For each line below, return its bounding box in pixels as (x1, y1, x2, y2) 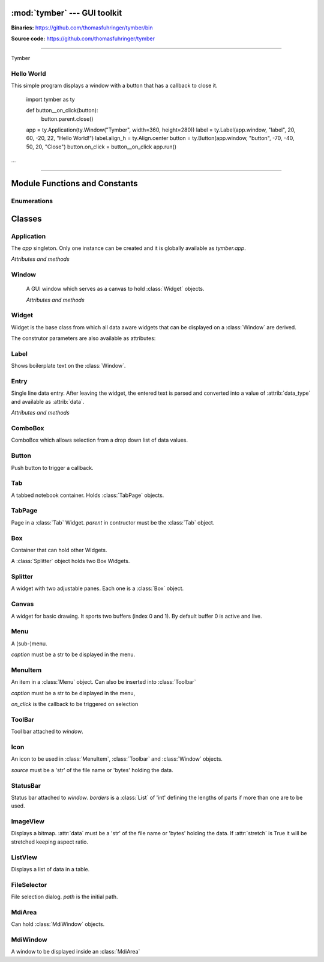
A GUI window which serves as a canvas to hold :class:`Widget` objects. (26, 285, 205, 293)
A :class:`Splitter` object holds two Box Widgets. (11, 558, 130, 565)
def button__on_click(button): (26, 107, 98, 114)
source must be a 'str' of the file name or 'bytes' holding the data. (11, 766, 173, 773)
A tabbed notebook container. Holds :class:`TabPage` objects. (11, 492, 164, 499)
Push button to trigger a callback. (11, 464, 94, 471)
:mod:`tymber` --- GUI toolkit (11, 8, 122, 18)
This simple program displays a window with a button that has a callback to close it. (11, 82, 218, 90)
